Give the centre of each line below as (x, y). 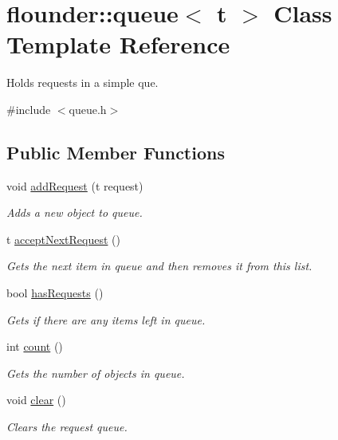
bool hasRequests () (55, 293)
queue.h (88, 109)
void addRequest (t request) (75, 185)
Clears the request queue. (67, 427)
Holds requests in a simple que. (83, 82)
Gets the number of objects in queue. (96, 373)
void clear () (36, 400)
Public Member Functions (116, 152)
